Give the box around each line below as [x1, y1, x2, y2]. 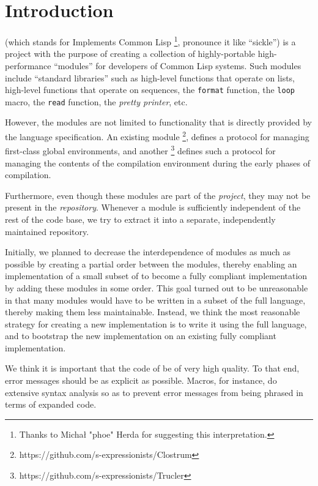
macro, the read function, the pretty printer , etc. [5, 95, 188, 108]
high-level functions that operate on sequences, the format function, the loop [5, 83, 295, 96]
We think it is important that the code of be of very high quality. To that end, [5, 362, 300, 375]
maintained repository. [5, 225, 89, 237]
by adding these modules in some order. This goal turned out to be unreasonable [5, 281, 308, 294]
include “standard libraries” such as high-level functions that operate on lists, [5, 71, 295, 84]
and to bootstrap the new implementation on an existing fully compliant [5, 329, 276, 342]
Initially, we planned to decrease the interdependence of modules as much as [5, 245, 291, 258]
